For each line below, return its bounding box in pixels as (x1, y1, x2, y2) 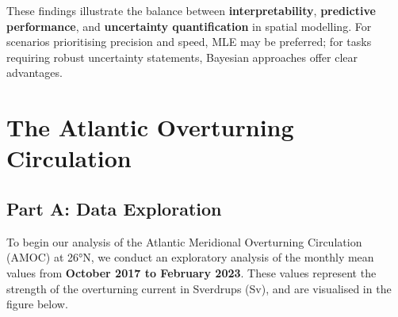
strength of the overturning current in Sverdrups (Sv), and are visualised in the (6, 280, 392, 296)
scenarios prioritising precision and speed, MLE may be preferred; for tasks (6, 33, 372, 50)
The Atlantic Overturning (6, 111, 294, 143)
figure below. (6, 296, 68, 312)
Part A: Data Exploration (6, 196, 222, 220)
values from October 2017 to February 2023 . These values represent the (6, 264, 377, 281)
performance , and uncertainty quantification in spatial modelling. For (6, 17, 372, 34)
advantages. (6, 64, 63, 81)
